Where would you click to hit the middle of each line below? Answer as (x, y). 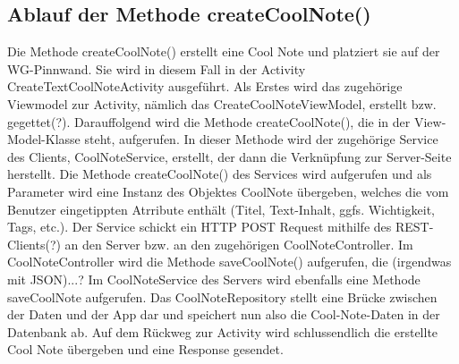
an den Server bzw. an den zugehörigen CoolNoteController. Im (239, 244)
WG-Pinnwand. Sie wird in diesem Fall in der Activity (157, 68)
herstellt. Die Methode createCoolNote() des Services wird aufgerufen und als (220, 174)
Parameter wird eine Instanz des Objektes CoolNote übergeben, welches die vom (228, 191)
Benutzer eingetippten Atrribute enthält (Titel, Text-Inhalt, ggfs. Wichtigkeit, (221, 209)
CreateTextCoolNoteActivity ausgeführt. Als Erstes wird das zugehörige (205, 86)
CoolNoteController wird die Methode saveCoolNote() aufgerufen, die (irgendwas (229, 262)
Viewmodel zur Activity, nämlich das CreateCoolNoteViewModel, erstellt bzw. (222, 103)
